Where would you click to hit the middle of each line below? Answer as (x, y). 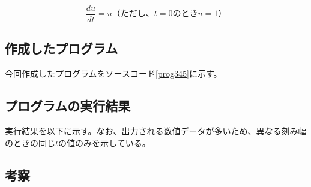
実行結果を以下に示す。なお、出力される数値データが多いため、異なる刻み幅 (156, 131)
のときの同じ (30, 142)
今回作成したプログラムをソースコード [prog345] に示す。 (113, 73)
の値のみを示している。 (104, 142)
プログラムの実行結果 (68, 106)
